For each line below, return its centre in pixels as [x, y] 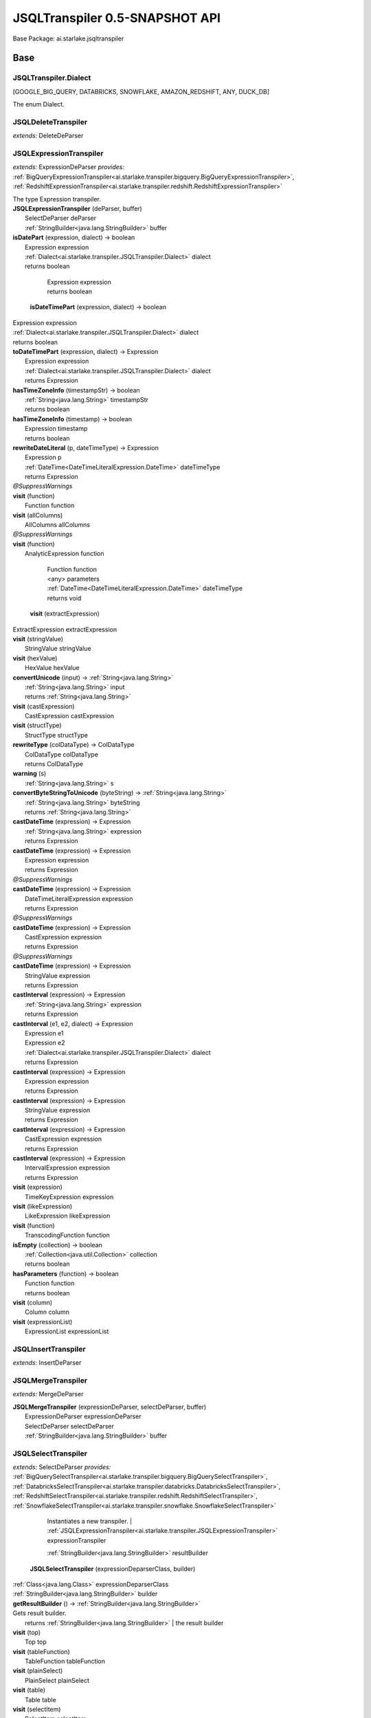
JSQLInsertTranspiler [49, 1349]
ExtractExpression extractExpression [65, 629]
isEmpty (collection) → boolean [57, 1245]
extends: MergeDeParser [48, 1394]
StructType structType [57, 735]
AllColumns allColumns [58, 525]
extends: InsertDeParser [47, 1363]
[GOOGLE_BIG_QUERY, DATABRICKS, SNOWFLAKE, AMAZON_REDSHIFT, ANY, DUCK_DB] [141, 91]
